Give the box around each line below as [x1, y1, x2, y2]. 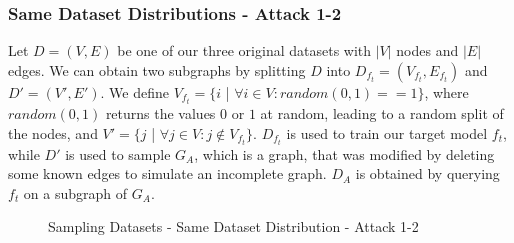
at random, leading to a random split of [260, 102, 504, 123]
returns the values [105, 102, 216, 123]
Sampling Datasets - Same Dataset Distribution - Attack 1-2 [48, 216, 419, 237]
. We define [100, 81, 169, 102]
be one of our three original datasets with [117, 40, 372, 61]
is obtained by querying [355, 163, 500, 184]
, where [424, 81, 469, 102]
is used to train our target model [286, 122, 488, 143]
